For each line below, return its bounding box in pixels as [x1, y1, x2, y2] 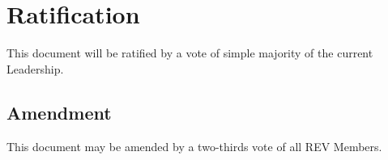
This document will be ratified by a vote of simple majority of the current [6, 44, 373, 61]
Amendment [6, 99, 112, 124]
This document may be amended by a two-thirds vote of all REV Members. [6, 137, 382, 154]
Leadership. [6, 60, 64, 77]
